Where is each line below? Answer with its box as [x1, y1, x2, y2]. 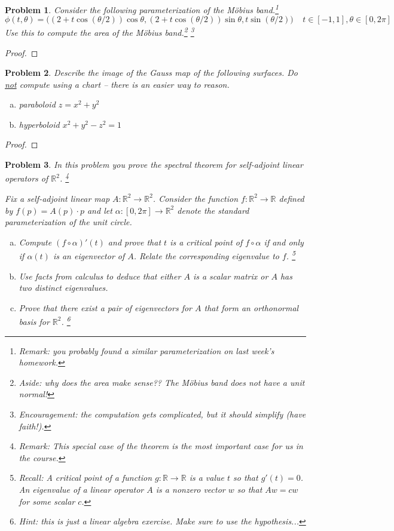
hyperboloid [19, 118, 60, 130]
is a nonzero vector [155, 483, 225, 495]
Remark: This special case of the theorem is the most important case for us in [19, 440, 303, 452]
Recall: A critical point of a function [19, 471, 152, 484]
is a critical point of [170, 235, 243, 248]
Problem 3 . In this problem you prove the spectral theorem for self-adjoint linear [5, 158, 303, 171]
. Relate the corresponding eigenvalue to [133, 249, 279, 262]
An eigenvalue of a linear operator [19, 483, 144, 495]
